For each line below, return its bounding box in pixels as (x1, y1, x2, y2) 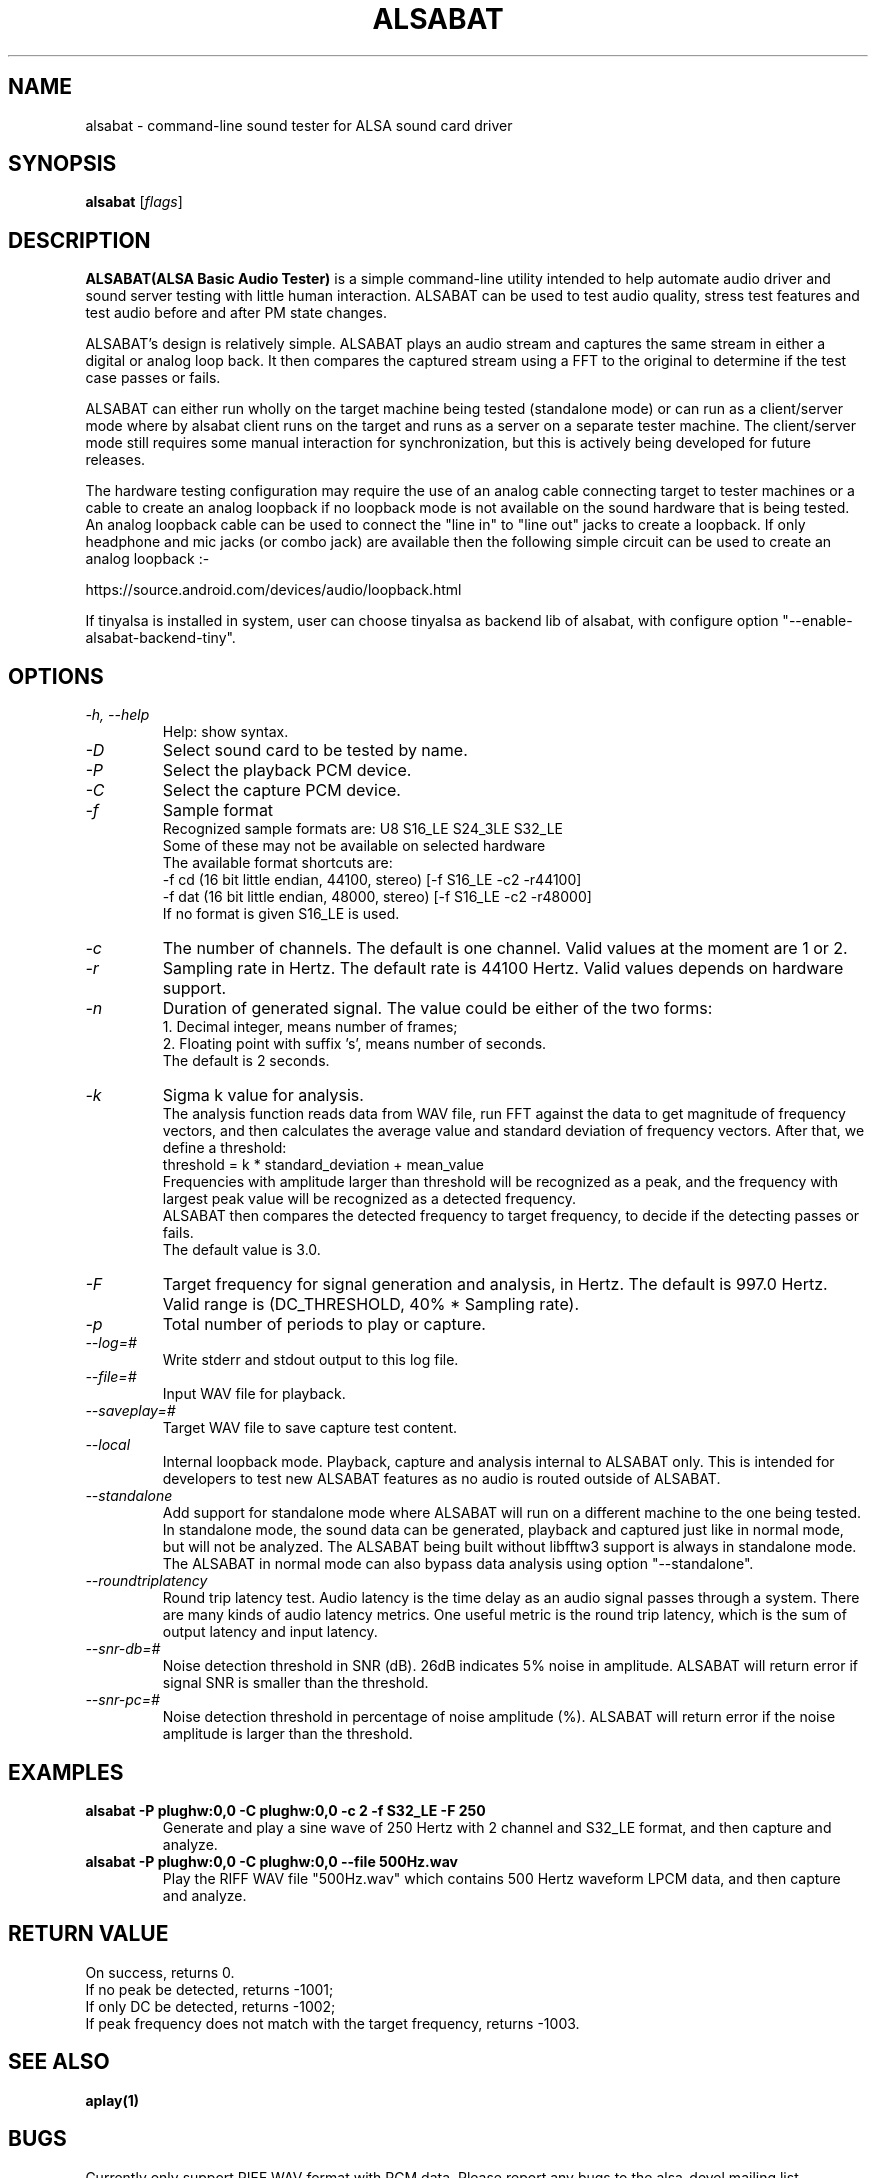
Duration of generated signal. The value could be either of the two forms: (162, 998, 713, 1019)
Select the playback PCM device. (162, 760, 412, 781)
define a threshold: (162, 1139, 287, 1157)
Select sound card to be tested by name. (162, 740, 468, 761)
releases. (85, 451, 146, 469)
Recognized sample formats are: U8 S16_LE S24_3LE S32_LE (162, 820, 563, 838)
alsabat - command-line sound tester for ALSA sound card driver (85, 116, 513, 134)
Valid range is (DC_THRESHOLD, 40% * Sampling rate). (162, 1294, 580, 1315)
